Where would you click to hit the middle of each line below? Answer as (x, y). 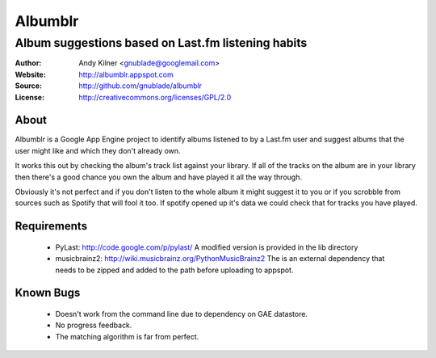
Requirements (51, 226)
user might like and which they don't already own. (98, 150)
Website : (30, 74)
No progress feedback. (94, 325)
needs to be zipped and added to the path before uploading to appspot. (174, 270)
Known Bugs (48, 293)
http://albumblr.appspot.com (126, 74)
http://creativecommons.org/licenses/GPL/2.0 (155, 97)
